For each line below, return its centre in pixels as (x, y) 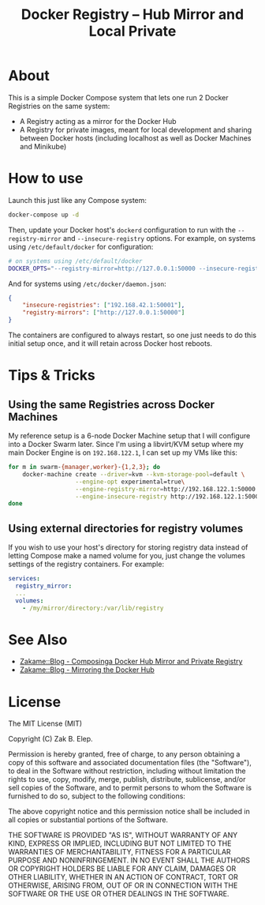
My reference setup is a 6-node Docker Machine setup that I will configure (129, 436)
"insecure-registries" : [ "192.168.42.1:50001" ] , (104, 306)
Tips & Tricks (52, 376)
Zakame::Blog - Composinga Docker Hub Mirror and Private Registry (131, 662)
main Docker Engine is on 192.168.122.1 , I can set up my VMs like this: (123, 452)
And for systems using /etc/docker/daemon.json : (88, 284)
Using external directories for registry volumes (126, 528)
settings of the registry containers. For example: (86, 564)
